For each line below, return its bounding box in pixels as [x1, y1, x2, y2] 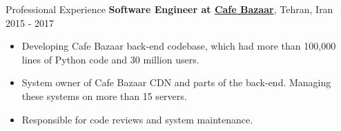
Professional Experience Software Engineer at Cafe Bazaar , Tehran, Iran [6, 2, 333, 16]
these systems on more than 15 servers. [21, 88, 187, 103]
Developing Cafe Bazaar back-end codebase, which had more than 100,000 [21, 39, 336, 53]
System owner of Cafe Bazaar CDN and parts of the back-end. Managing [21, 75, 331, 90]
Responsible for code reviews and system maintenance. [21, 112, 253, 126]
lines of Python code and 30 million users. [21, 52, 199, 66]
